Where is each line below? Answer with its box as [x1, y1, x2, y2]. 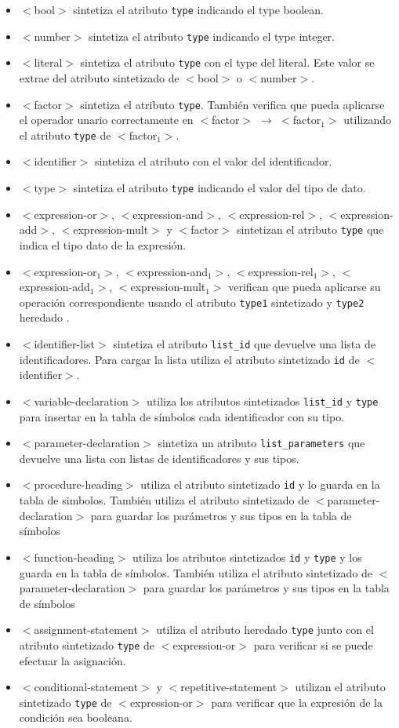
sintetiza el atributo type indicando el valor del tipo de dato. [73, 180, 366, 196]
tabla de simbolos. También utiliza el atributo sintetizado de [19, 492, 310, 508]
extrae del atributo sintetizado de [19, 69, 180, 86]
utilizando [343, 111, 391, 128]
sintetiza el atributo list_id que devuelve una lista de [113, 336, 375, 351]
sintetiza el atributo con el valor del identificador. [94, 153, 332, 169]
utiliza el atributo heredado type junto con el [156, 621, 374, 638]
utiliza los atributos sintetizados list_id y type [147, 392, 379, 409]
